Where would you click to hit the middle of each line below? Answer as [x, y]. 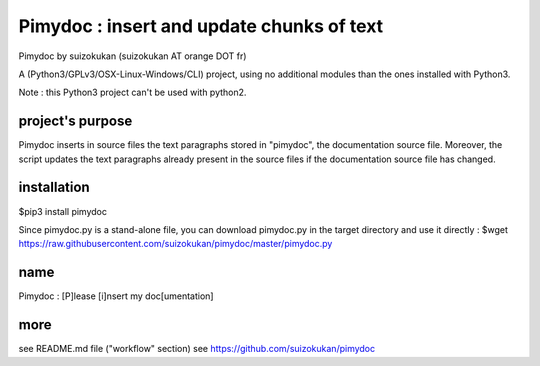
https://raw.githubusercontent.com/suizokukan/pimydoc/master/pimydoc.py [175, 244]
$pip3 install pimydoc [62, 211]
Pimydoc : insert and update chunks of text [201, 26]
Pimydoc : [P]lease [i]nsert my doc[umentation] [116, 296]
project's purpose [75, 121]
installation [54, 187]
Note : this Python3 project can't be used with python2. [132, 92]
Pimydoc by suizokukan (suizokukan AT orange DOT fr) [132, 56]
